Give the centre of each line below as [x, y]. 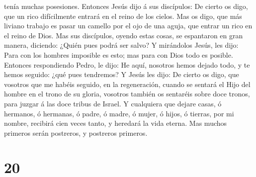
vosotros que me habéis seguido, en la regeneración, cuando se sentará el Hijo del [127, 84]
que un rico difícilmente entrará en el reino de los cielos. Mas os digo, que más [123, 16]
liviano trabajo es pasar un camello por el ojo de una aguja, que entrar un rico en [128, 26]
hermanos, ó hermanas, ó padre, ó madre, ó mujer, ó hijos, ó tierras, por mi [119, 113]
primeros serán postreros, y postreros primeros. [76, 133]
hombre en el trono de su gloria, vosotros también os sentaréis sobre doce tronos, [127, 94]
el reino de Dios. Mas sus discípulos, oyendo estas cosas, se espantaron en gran [124, 35]
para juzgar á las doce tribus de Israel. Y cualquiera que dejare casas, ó [113, 103]
